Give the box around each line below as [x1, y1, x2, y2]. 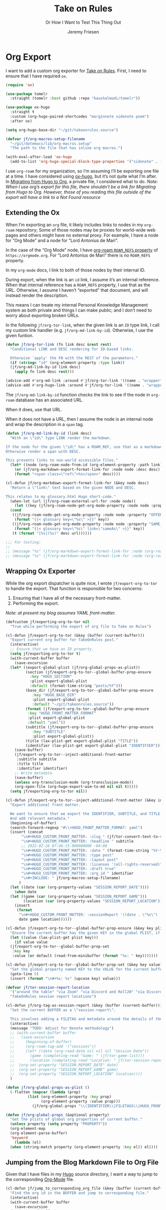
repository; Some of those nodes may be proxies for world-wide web [15, 227, 156, 233]
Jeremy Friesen [67, 29, 99, 35]
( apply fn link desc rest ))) [14, 369, 74, 374]
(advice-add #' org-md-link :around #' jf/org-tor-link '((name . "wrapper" [5, 378, 163, 383]
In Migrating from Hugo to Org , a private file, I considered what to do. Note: [5, 179, 158, 185]
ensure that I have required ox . [5, 73, 67, 79]
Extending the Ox [5, 208, 60, 217]
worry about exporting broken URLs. [5, 312, 80, 318]
